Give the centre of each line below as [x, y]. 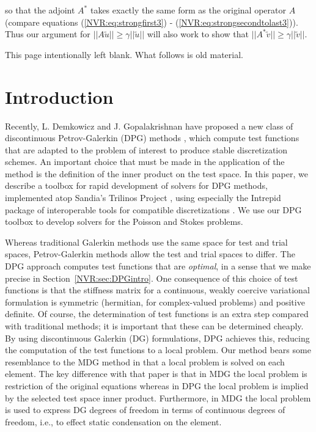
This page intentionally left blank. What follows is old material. [124, 54]
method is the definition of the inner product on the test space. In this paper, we [156, 173]
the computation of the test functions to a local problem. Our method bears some [158, 350]
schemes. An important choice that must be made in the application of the [145, 162]
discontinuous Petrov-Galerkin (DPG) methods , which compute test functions [152, 138]
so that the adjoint [40, 10]
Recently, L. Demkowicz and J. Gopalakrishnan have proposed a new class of [149, 126]
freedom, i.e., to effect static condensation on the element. [113, 421]
